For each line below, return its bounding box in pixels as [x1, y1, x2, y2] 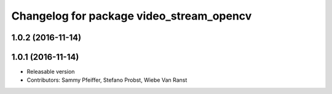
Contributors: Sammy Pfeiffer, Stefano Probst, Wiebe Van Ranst [26, 76, 188, 84]
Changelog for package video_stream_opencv [11, 9, 252, 23]
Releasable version [26, 68, 75, 76]
